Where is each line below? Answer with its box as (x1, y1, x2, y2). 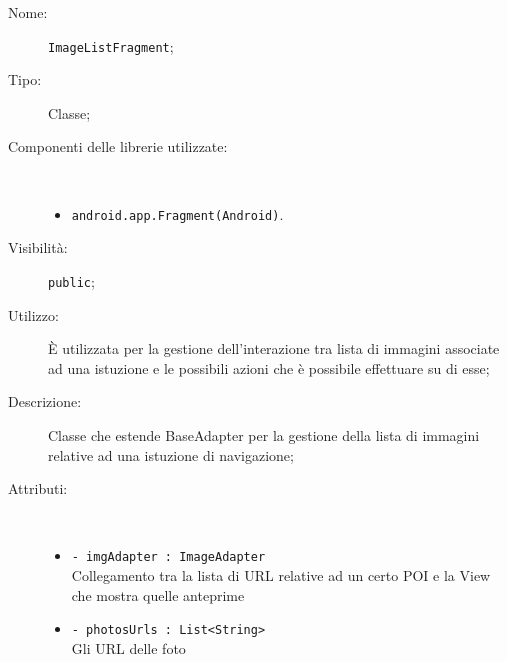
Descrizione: (8, 391, 82, 412)
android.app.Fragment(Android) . (71, 203, 284, 224)
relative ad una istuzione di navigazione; (48, 444, 294, 465)
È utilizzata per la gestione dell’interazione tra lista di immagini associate (48, 338, 500, 359)
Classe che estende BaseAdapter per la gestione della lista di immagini (48, 424, 480, 445)
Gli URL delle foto (71, 637, 186, 658)
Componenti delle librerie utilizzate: (8, 136, 228, 157)
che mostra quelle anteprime (71, 584, 245, 605)
